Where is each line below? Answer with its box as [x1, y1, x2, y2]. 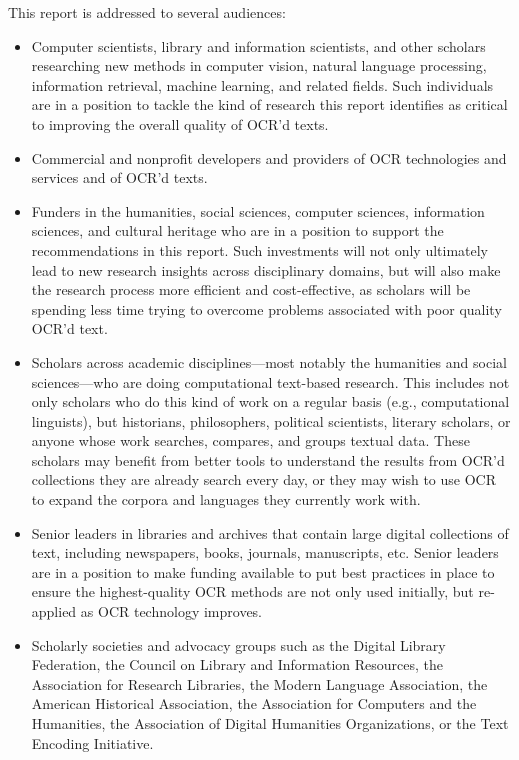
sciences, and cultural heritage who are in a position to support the [31, 220, 444, 241]
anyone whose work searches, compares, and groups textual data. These [31, 430, 470, 451]
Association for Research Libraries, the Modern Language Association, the [31, 673, 488, 694]
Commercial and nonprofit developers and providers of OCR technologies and [31, 147, 507, 168]
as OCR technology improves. [80, 601, 263, 622]
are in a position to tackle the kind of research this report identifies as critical [31, 94, 508, 115]
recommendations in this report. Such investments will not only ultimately [31, 239, 489, 260]
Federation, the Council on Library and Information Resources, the [31, 654, 444, 675]
